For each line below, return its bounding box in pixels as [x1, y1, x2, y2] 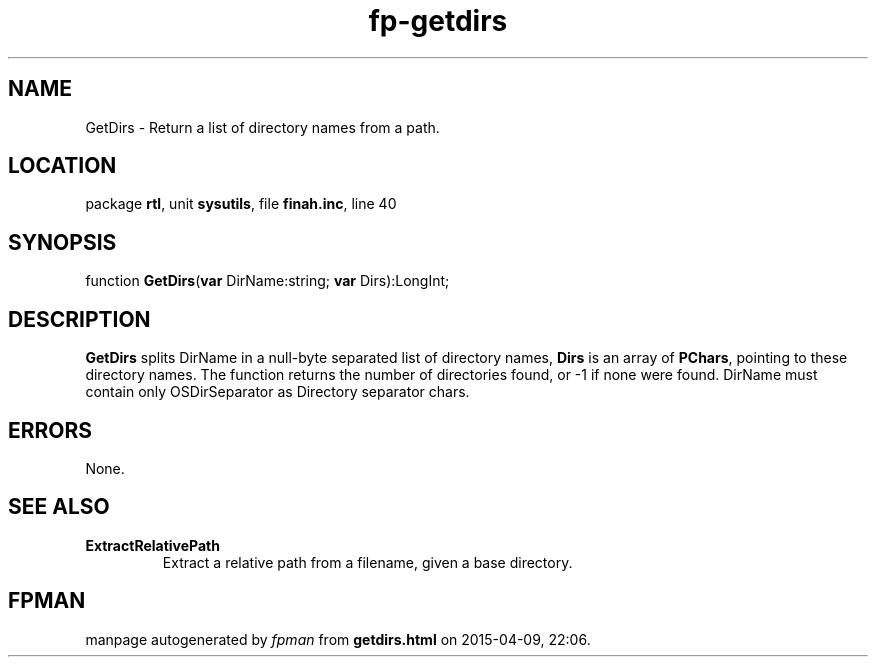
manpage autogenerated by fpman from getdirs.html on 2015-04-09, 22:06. [85, 630, 591, 648]
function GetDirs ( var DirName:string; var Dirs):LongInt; [85, 272, 450, 290]
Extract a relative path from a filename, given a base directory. [162, 553, 573, 571]
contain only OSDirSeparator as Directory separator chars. [85, 383, 470, 401]
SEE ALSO [8, 494, 110, 520]
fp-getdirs [368, 4, 508, 38]
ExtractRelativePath [85, 536, 220, 554]
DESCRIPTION [8, 306, 151, 332]
